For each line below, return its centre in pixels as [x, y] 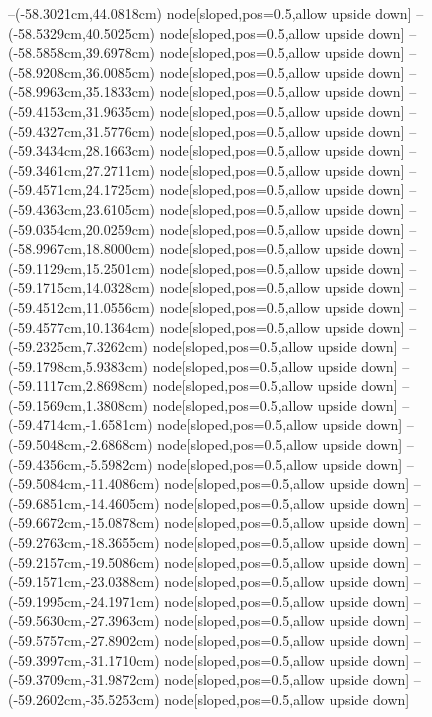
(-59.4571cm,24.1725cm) [81, 189]
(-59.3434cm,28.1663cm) [81, 150]
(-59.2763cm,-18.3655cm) [84, 542]
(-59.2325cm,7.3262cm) [78, 346]
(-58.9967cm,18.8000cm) [81, 248]
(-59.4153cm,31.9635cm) [81, 110]
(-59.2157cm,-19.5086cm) [84, 561]
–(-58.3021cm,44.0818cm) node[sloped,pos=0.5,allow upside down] [210, 13]
